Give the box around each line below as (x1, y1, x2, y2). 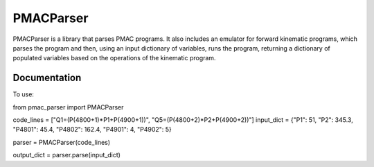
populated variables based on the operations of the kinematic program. (12, 54, 216, 62)
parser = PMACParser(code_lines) (12, 138, 111, 146)
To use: (12, 90, 35, 98)
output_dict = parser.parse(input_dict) (12, 151, 121, 159)
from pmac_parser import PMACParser (12, 103, 124, 111)
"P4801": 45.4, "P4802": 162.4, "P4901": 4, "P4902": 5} (12, 125, 172, 134)
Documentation (12, 72, 82, 84)
